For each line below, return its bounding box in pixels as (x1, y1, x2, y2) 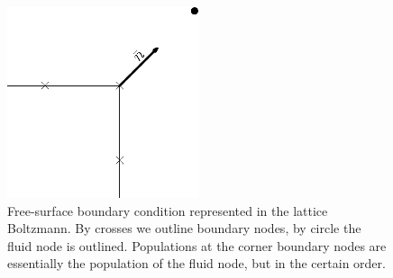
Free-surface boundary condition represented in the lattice (7, 201, 328, 220)
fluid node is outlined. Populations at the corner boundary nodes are (7, 236, 387, 255)
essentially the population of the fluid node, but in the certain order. (7, 254, 386, 273)
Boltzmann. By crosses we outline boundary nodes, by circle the (7, 219, 361, 238)
